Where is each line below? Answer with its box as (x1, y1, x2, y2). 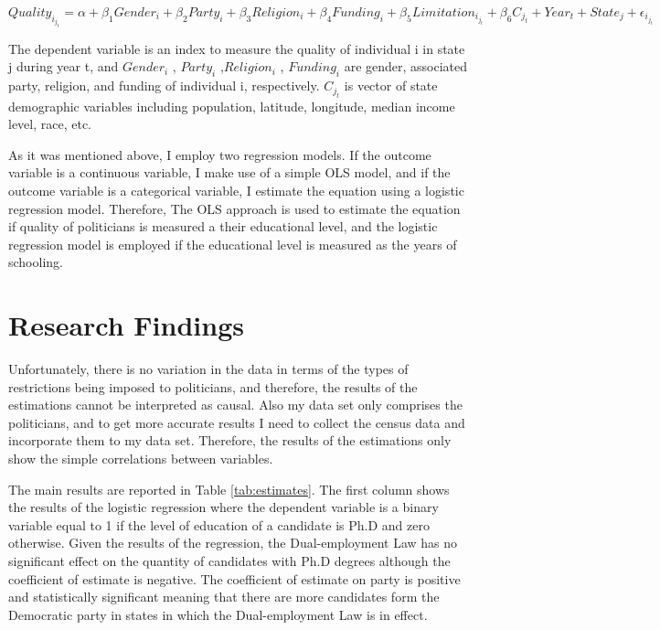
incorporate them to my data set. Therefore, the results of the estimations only (8, 431, 452, 450)
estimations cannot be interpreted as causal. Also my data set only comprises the (8, 395, 463, 414)
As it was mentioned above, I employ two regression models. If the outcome (8, 144, 431, 164)
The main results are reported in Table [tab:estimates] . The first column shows (8, 479, 450, 498)
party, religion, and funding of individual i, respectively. (8, 76, 320, 95)
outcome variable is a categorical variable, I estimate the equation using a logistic (8, 181, 464, 199)
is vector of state (344, 76, 438, 95)
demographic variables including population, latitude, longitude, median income (8, 96, 455, 115)
